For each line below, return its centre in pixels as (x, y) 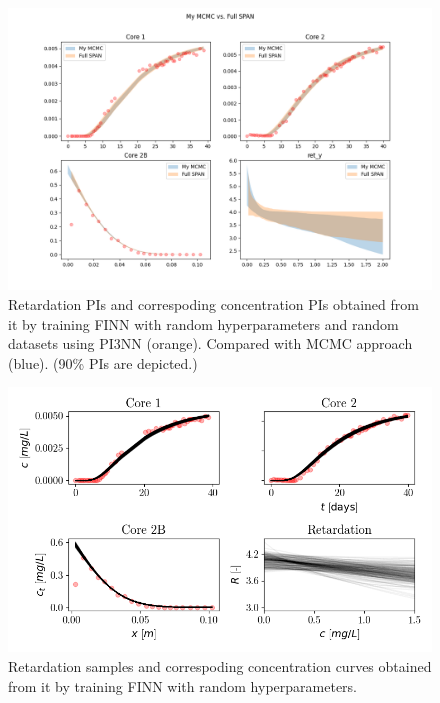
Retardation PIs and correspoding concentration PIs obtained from (213, 303)
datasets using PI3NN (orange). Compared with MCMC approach (210, 343)
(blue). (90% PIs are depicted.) (103, 362)
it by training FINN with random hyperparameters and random (203, 323)
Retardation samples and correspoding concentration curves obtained (220, 665)
